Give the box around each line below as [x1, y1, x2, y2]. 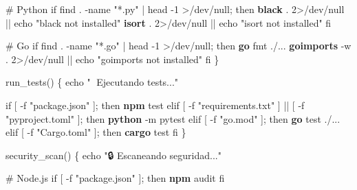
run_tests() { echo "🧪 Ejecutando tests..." [6, 75, 179, 89]
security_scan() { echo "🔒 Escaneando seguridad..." [6, 147, 221, 162]
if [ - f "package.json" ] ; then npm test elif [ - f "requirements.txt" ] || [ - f [6, 97, 305, 112]
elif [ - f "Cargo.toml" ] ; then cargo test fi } [6, 125, 186, 139]
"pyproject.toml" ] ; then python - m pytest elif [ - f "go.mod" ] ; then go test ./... [6, 111, 340, 126]
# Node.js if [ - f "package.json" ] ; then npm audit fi [6, 171, 225, 185]
